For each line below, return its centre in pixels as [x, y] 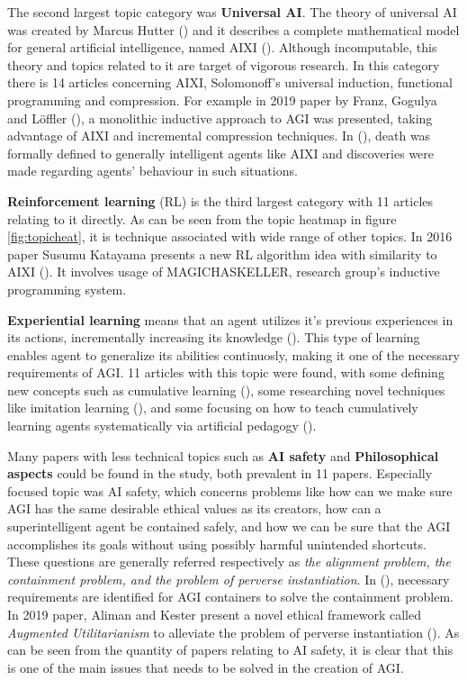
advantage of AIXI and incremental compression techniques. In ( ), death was [219, 136]
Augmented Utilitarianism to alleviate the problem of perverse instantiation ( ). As [233, 632]
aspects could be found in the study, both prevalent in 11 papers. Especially [220, 473]
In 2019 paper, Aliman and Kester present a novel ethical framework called [214, 614]
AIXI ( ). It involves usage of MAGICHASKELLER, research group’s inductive [224, 272]
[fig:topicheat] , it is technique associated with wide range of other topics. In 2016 [230, 236]
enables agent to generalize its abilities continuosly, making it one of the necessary [233, 354]
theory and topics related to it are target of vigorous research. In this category [224, 64]
